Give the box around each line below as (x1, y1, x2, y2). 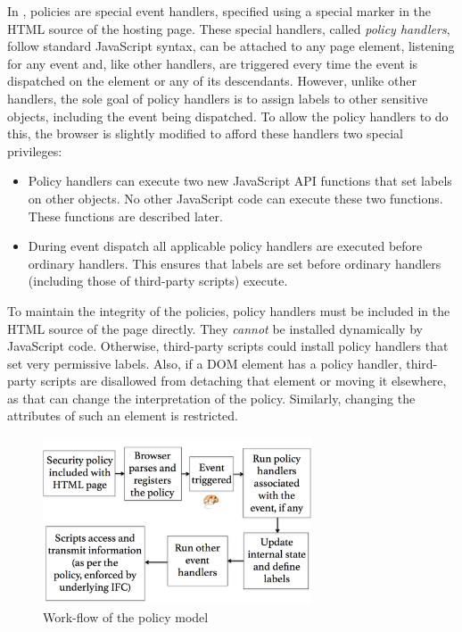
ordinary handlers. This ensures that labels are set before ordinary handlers (28, 254, 441, 272)
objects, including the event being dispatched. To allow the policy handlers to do (7, 106, 449, 125)
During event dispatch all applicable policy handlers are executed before (28, 237, 423, 255)
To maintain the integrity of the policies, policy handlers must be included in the (7, 301, 450, 320)
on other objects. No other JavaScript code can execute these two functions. (28, 188, 443, 207)
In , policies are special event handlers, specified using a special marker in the (7, 2, 432, 20)
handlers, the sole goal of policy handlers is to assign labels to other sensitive (7, 88, 428, 107)
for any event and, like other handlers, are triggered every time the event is (7, 54, 418, 72)
